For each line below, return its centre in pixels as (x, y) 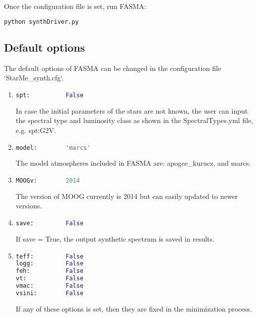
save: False (49, 223)
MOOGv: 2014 (48, 180)
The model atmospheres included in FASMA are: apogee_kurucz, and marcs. (133, 163)
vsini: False (49, 293)
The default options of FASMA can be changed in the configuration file (113, 68)
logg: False (49, 264)
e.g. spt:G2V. (36, 130)
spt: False (49, 95)
